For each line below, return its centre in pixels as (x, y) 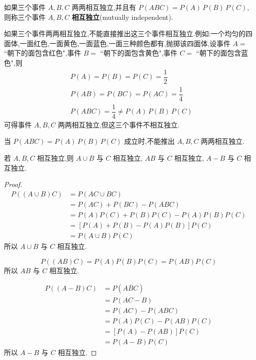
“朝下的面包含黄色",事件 (139, 53)
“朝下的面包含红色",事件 (43, 53)
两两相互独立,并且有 (104, 7)
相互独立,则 (55, 158)
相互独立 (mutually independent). (122, 17)
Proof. (13, 184)
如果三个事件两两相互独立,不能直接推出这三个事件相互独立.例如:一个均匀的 (125, 33)
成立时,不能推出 (149, 141)
